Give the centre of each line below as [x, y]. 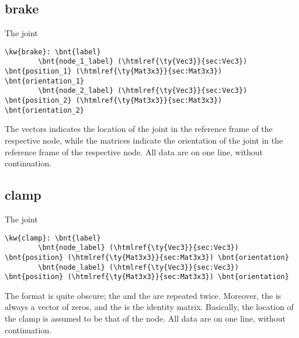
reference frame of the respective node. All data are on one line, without [134, 151]
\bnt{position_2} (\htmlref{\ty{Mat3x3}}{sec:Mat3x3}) [114, 101]
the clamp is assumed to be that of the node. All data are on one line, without [145, 318]
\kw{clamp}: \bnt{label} [53, 238]
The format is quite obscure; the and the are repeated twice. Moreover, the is [143, 295]
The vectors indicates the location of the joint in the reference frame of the [139, 129]
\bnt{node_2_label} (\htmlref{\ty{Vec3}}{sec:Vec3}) [143, 91]
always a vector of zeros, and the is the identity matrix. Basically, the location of [149, 307]
